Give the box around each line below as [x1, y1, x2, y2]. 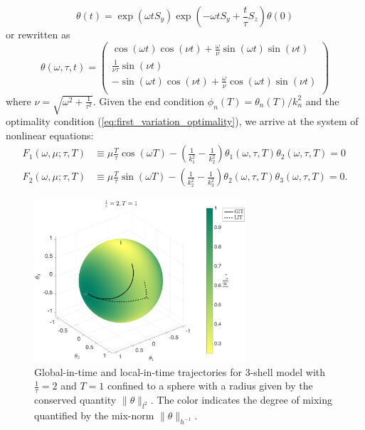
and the [305, 93, 339, 108]
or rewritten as [6, 27, 70, 41]
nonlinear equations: [6, 127, 94, 142]
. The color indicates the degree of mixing [150, 392, 332, 407]
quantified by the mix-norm [34, 407, 154, 422]
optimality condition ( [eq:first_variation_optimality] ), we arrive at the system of [6, 114, 359, 129]
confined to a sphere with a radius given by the [107, 378, 313, 393]
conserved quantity [34, 392, 117, 407]
